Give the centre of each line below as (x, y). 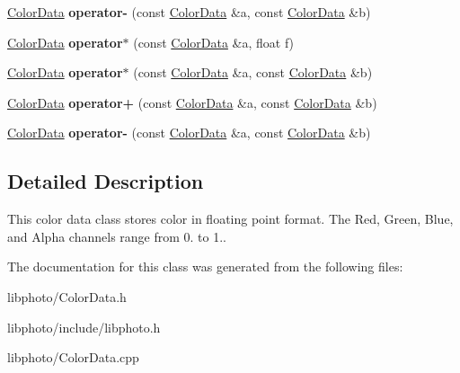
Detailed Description (106, 181)
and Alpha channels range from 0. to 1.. (117, 236)
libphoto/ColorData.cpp (73, 357)
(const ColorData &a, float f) (214, 42)
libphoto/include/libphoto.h (84, 327)
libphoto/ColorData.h (67, 296)
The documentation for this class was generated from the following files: (205, 266)
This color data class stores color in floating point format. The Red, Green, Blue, (230, 219)
